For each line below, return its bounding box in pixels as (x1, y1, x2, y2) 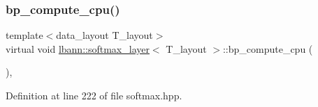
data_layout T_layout (56, 28, 153, 42)
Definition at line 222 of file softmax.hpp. (6, 88, 182, 102)
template (6, 28, 43, 42)
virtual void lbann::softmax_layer (6, 41, 150, 56)
